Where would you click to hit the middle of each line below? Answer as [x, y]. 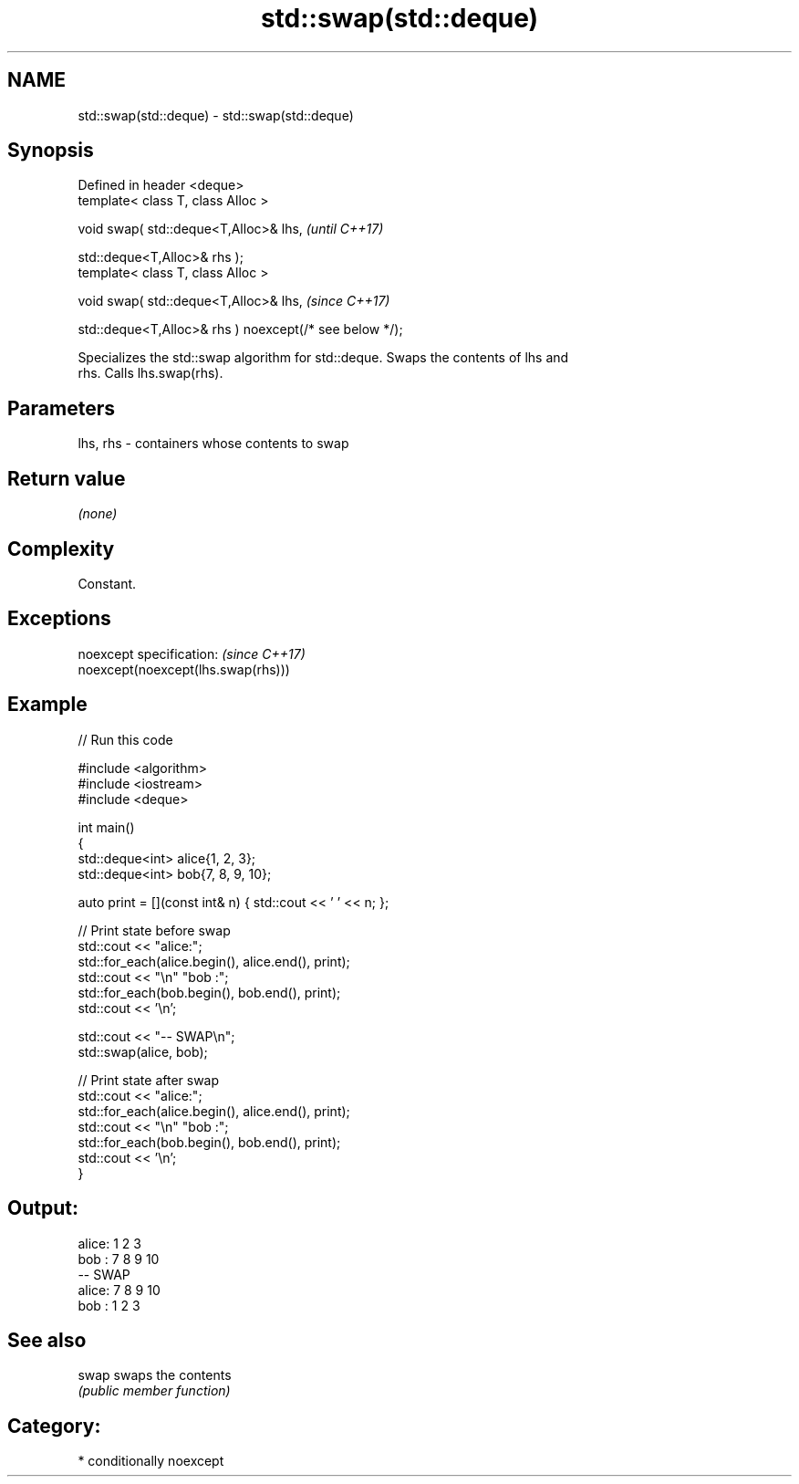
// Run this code [125, 739]
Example [47, 705]
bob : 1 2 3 [109, 1305]
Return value [67, 478]
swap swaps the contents [155, 1375]
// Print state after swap [149, 1080]
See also [47, 1340]
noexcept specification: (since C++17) [192, 653]
